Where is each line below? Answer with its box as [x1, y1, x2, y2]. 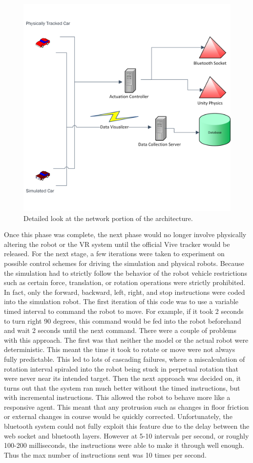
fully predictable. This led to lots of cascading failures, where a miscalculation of [4, 353, 245, 364]
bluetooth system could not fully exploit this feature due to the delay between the [4, 421, 250, 431]
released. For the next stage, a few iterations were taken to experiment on [4, 248, 225, 259]
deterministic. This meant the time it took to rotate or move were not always [4, 344, 235, 354]
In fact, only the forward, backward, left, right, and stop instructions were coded [4, 287, 245, 297]
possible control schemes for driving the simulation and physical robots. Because [4, 258, 244, 268]
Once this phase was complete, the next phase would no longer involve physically [4, 229, 247, 240]
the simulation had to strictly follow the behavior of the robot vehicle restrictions [4, 267, 247, 278]
